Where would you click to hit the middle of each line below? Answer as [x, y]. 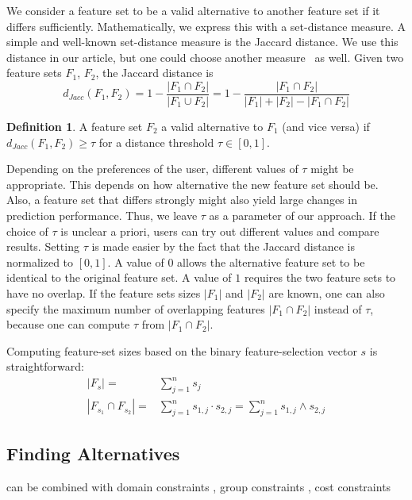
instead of [338, 308]
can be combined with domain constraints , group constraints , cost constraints [199, 487]
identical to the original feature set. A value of [119, 277]
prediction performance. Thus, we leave [102, 215]
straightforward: [45, 366]
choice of [27, 231]
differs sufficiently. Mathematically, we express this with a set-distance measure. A [206, 26]
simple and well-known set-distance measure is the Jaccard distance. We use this [202, 42]
